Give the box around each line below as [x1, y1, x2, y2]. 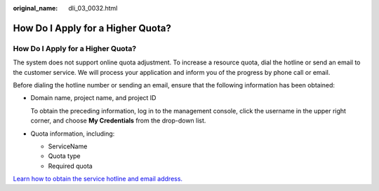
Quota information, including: [30, 129, 115, 138]
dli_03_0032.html [68, 4, 118, 12]
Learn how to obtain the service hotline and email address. [13, 175, 182, 183]
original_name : [13, 4, 58, 12]
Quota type [48, 152, 81, 160]
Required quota [48, 162, 93, 170]
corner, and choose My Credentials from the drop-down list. [30, 116, 206, 125]
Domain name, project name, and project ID [30, 94, 157, 102]
